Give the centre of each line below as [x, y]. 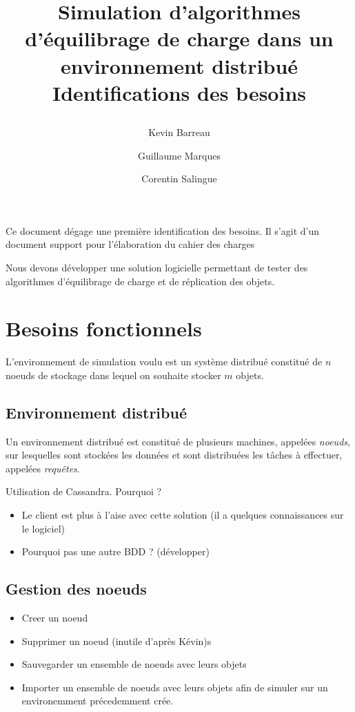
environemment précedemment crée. [98, 701]
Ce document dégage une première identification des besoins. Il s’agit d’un [162, 230]
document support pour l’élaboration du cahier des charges [130, 244]
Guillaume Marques [179, 155]
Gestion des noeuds [76, 589]
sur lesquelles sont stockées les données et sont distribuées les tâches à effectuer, [174, 455]
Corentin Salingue [179, 179]
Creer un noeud [55, 617]
